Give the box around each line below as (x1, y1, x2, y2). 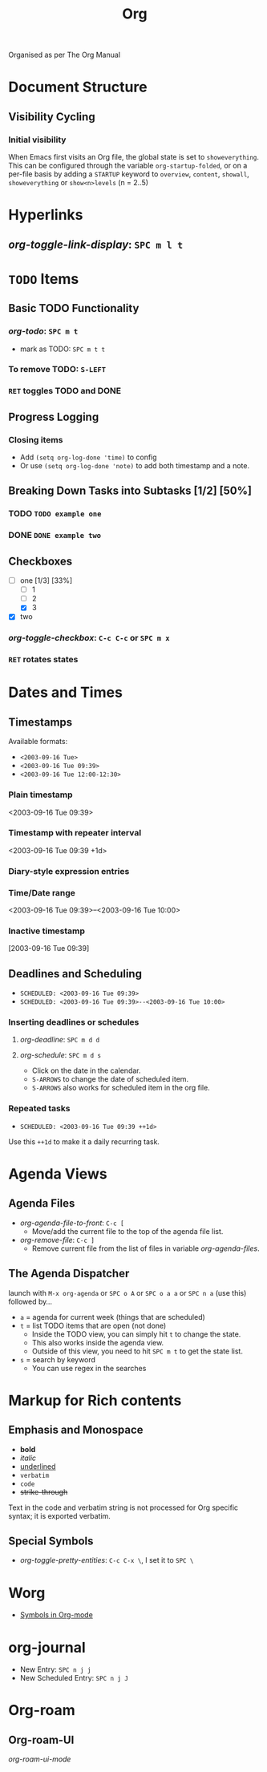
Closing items (8, 434, 63, 445)
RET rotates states (8, 654, 79, 666)
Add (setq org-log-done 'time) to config (19, 452, 158, 462)
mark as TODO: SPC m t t (19, 344, 106, 354)
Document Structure (8, 78, 148, 96)
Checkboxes (8, 554, 73, 568)
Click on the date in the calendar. (31, 1066, 141, 1075)
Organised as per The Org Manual (8, 50, 121, 60)
